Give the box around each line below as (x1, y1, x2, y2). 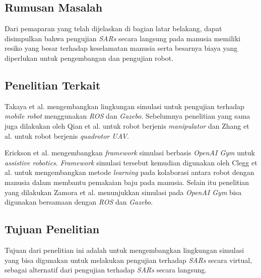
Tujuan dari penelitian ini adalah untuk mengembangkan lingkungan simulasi (5, 244, 244, 255)
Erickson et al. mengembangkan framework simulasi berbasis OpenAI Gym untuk (5, 147, 255, 158)
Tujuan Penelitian (5, 221, 100, 237)
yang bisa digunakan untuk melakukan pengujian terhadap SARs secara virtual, (5, 254, 252, 265)
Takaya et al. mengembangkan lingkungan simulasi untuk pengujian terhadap (5, 101, 244, 111)
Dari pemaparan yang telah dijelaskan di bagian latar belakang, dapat (5, 23, 222, 34)
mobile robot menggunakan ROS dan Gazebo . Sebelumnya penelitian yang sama (5, 111, 250, 121)
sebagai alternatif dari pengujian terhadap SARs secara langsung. (5, 264, 207, 275)
